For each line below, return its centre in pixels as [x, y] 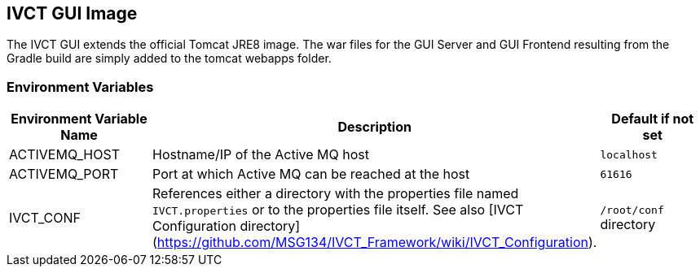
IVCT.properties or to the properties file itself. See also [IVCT [338, 210]
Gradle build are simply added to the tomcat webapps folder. [169, 58]
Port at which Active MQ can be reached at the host [311, 174]
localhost [629, 154]
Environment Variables [80, 87]
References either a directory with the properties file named [336, 194]
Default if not [653, 119]
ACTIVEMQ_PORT [64, 174]
